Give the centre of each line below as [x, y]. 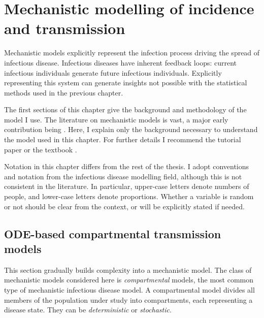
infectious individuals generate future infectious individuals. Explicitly [113, 72]
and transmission [65, 28]
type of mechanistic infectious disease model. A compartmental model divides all [129, 290]
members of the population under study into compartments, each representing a [128, 299]
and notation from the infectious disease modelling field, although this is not [123, 176]
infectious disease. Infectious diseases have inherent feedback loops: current [121, 62]
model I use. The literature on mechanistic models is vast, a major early [116, 119]
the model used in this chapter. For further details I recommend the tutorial [123, 139]
